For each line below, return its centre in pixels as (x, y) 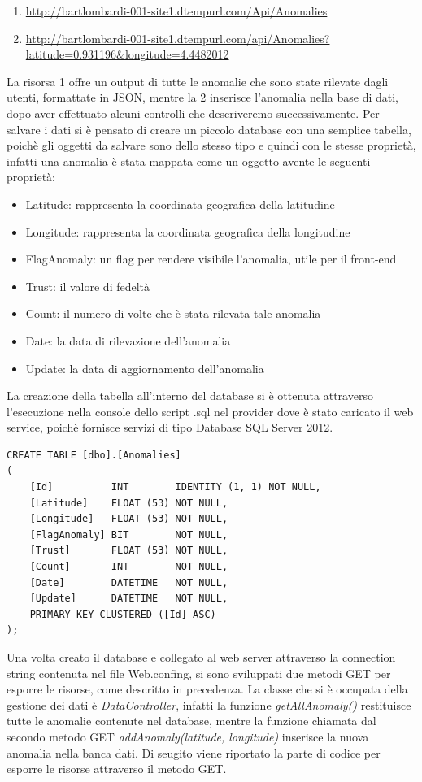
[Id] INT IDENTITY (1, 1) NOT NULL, (175, 487)
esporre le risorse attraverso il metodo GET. (117, 769)
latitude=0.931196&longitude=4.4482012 (127, 54)
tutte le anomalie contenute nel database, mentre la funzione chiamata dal (191, 721)
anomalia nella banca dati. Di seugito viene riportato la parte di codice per (194, 752)
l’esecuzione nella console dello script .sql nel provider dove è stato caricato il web (210, 411)
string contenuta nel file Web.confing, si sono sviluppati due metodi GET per (199, 673)
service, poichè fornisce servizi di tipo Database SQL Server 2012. (170, 427)
